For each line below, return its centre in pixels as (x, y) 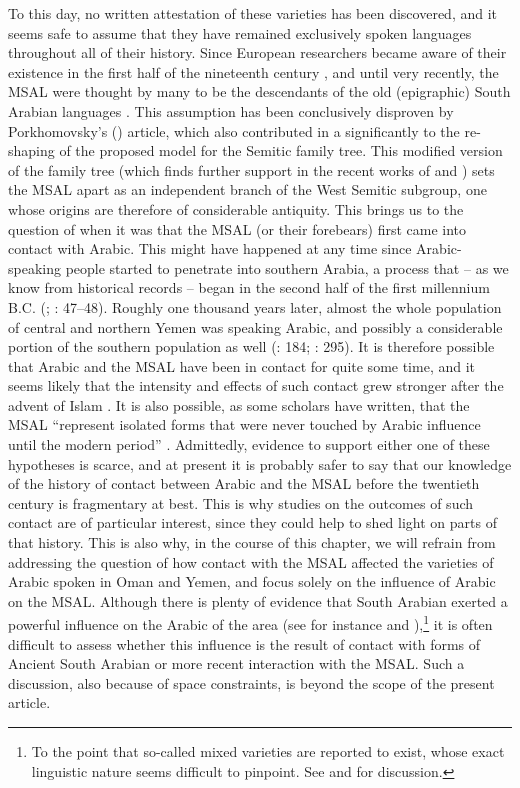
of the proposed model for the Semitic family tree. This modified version (281, 150)
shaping (31, 150)
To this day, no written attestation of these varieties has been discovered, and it (253, 13)
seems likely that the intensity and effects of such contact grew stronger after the (256, 385)
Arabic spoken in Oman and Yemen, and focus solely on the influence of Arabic (252, 581)
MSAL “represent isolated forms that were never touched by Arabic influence (244, 424)
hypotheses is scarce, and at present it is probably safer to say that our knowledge (260, 463)
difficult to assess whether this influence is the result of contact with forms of (244, 643)
